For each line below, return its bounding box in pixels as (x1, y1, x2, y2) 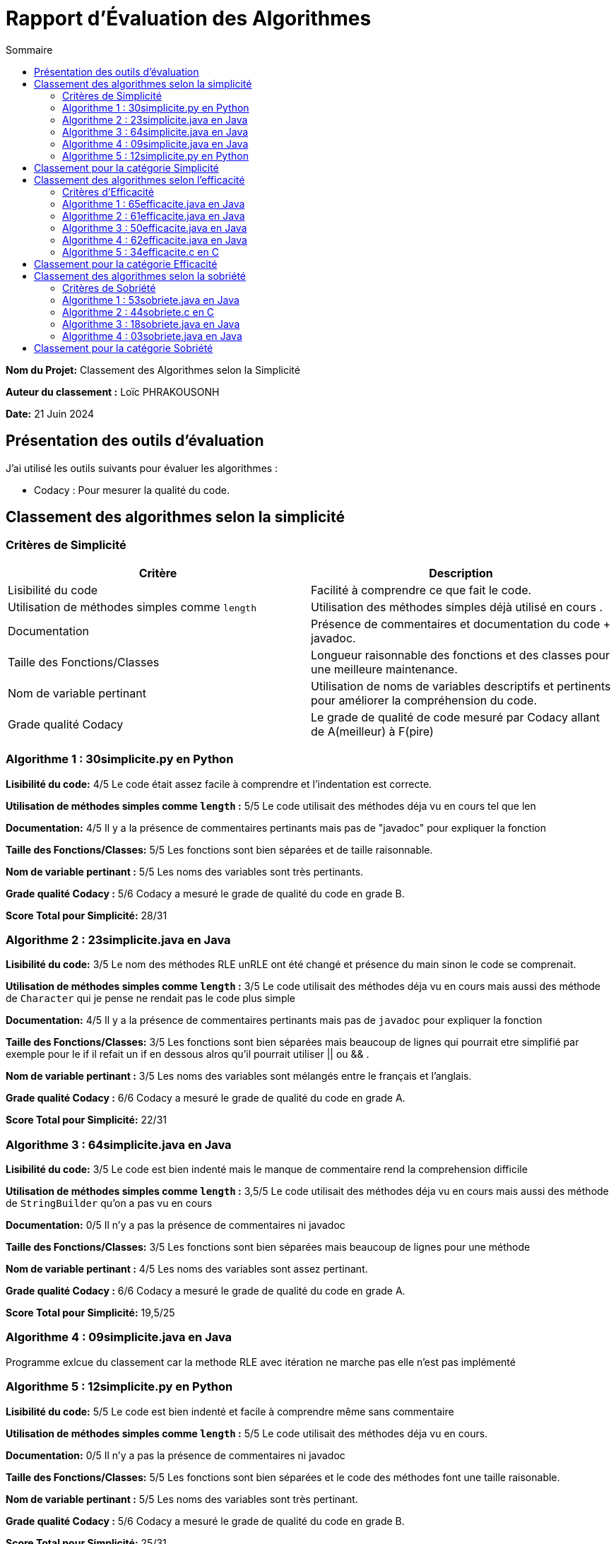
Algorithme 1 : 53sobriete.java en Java (62, 293, 239, 306)
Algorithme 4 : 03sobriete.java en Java (62, 329, 242, 342)
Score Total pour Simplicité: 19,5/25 (6, 1307, 175, 1319)
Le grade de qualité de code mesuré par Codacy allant (311, 709, 600, 724)
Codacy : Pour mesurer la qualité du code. (34, 483, 230, 496)
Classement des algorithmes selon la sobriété (34, 269, 246, 282)
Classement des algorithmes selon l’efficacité (34, 173, 245, 186)
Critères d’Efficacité (62, 185, 154, 198)
